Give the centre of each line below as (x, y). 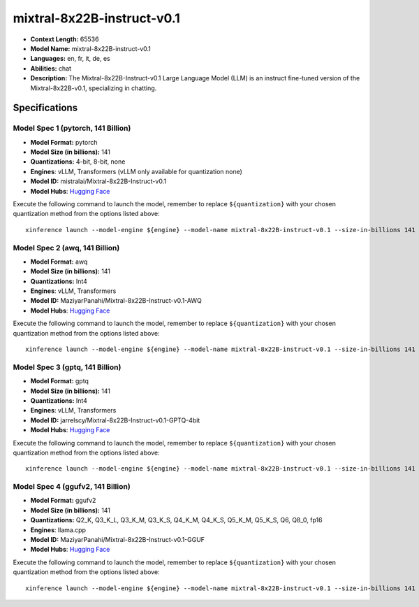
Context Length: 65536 (65, 39)
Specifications (45, 108)
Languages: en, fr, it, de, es (71, 59)
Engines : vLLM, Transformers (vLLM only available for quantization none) (136, 171)
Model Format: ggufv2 (63, 501)
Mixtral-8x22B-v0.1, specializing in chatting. (94, 88)
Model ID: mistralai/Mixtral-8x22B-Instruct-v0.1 (98, 181)
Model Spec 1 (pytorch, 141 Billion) (72, 128)
